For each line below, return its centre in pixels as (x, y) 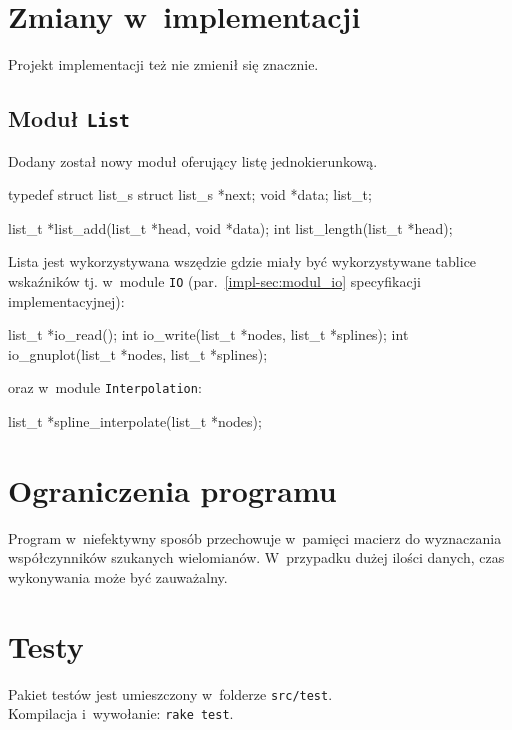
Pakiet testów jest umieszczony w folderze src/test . (170, 693)
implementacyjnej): (66, 300)
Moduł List (69, 118)
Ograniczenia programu (172, 489)
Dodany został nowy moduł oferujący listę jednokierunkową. (193, 160)
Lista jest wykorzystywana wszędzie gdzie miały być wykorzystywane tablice (242, 261)
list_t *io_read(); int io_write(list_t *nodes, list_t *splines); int (208, 334)
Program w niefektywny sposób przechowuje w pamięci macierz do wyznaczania (255, 537)
